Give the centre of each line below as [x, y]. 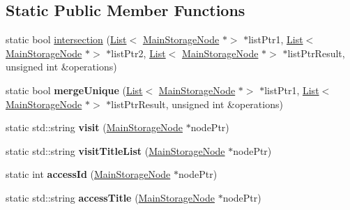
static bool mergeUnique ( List [74, 90]
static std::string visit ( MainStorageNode [94, 127]
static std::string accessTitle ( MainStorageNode [110, 197]
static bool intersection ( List [66, 39]
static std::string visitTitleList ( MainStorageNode [115, 150]
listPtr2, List [138, 53]
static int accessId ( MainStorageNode [88, 174]
